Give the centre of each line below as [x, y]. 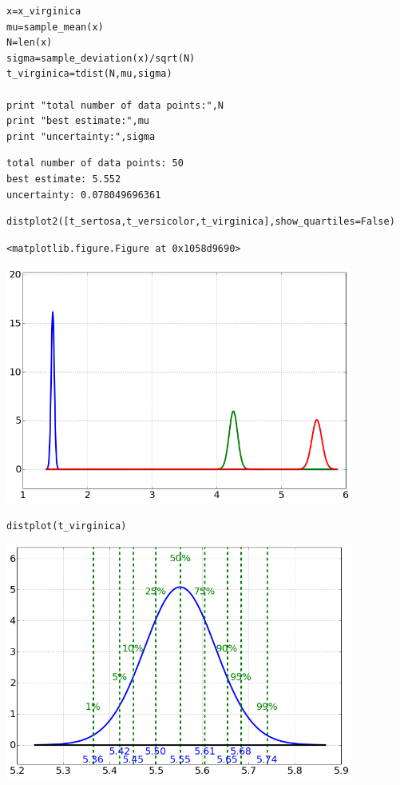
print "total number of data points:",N [115, 105]
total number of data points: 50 [95, 163]
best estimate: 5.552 [64, 179]
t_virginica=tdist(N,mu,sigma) [89, 74]
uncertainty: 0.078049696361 [84, 195]
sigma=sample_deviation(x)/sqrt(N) [101, 58]
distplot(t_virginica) [67, 526]
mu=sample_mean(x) [55, 27]
